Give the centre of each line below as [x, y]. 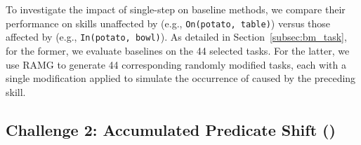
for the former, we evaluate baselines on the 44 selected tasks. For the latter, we [178, 50]
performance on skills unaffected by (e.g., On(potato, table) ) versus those [168, 23]
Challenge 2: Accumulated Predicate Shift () [171, 129]
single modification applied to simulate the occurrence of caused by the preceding [181, 78]
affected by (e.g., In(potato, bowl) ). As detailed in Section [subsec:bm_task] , [176, 37]
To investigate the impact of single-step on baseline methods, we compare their [176, 9]
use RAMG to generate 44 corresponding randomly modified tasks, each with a [176, 64]
